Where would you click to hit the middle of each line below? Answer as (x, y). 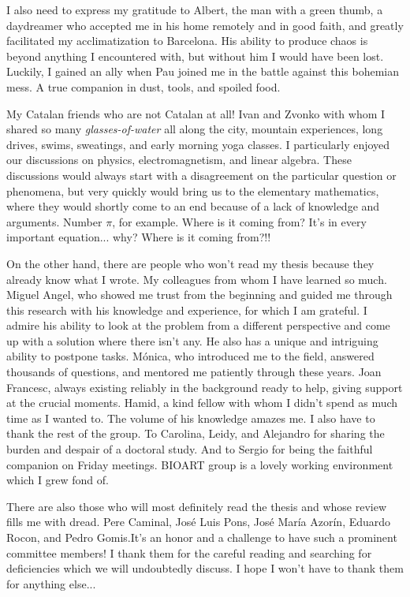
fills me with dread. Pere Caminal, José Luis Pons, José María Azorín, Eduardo (199, 522)
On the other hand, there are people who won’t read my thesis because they (190, 263)
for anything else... (51, 583)
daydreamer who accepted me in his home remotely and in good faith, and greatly (205, 25)
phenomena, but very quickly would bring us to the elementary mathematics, (193, 190)
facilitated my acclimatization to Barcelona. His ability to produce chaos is (187, 41)
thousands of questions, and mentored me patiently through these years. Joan (194, 372)
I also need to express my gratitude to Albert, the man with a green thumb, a (195, 9)
